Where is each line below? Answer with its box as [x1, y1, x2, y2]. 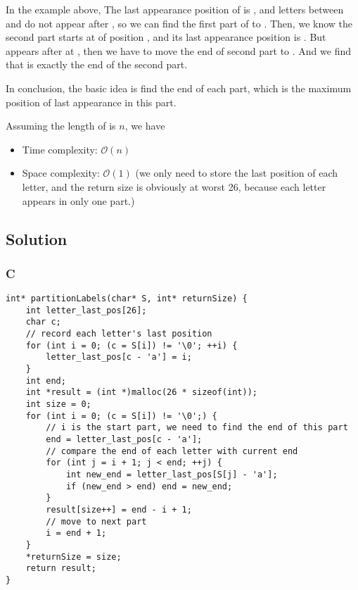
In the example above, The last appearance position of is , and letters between [6, 2, 344, 16]
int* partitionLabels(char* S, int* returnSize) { [6, 294, 248, 304]
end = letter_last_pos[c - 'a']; [46, 434, 203, 444]
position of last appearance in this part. [6, 94, 177, 109]
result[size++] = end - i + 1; [46, 504, 192, 515]
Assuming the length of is [6, 118, 116, 133]
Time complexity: [22, 142, 98, 156]
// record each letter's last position [25, 329, 212, 339]
